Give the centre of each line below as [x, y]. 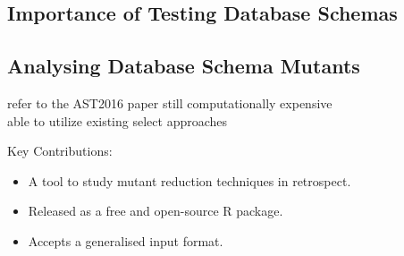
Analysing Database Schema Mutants [184, 66]
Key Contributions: [60, 151]
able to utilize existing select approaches [118, 120]
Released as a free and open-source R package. [156, 211]
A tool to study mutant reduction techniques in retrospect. [189, 180]
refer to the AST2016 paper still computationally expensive [170, 102]
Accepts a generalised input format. [126, 240]
